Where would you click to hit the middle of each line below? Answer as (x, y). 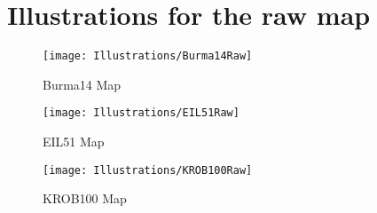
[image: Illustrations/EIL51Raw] (141, 113)
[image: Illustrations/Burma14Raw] (148, 56)
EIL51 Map (74, 142)
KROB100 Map (85, 198)
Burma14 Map (82, 84)
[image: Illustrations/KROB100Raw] (148, 170)
